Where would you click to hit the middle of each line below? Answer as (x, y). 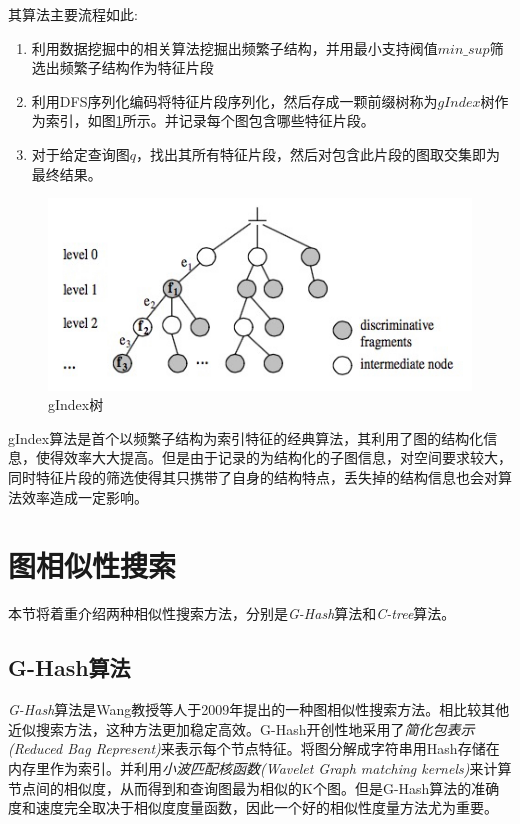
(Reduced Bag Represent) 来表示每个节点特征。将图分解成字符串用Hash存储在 (254, 748)
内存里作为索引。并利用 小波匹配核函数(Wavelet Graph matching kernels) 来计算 (260, 767)
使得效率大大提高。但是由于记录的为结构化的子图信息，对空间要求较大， (273, 457)
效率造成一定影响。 (84, 496)
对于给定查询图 (80, 153)
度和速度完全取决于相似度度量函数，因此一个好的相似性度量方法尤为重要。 (253, 807)
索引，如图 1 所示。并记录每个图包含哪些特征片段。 (210, 120)
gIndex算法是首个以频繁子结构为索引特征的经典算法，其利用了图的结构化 (246, 437)
